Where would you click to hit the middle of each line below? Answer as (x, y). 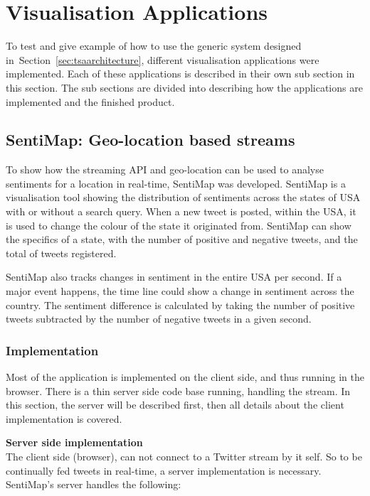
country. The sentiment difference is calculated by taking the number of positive (180, 304)
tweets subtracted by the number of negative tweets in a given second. (159, 319)
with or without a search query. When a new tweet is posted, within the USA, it (181, 211)
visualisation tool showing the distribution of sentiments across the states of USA (183, 197)
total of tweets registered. (61, 253)
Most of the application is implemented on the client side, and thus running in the (185, 377)
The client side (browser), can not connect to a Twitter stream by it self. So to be (184, 457)
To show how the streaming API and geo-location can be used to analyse (165, 169)
